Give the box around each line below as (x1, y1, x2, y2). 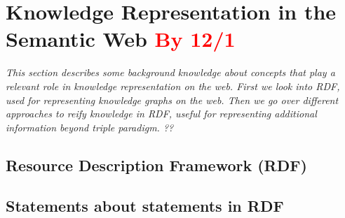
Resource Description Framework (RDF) (6, 154, 307, 175)
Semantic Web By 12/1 (6, 24, 236, 53)
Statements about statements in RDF (6, 195, 284, 217)
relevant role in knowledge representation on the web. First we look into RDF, (6, 78, 340, 93)
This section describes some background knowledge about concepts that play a (6, 65, 335, 80)
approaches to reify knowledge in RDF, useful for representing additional (6, 106, 317, 121)
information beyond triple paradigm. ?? (6, 119, 174, 134)
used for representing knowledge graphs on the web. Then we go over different (6, 92, 339, 107)
